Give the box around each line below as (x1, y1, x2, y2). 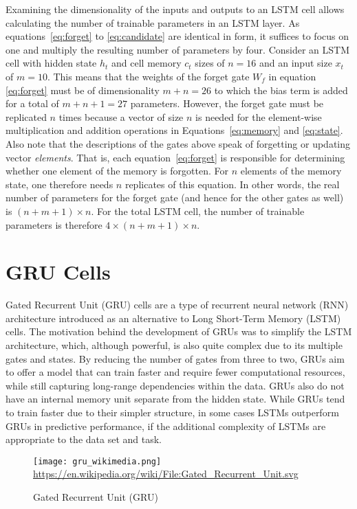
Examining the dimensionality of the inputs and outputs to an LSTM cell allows (6, 2, 345, 16)
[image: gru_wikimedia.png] (33, 456, 162, 466)
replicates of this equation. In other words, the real (125, 177, 340, 191)
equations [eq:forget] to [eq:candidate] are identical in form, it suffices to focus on (6, 29, 349, 43)
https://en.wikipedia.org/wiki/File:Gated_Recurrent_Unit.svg (33, 466, 299, 481)
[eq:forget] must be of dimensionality (6, 82, 160, 97)
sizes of (195, 56, 225, 70)
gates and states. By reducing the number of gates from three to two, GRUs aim (6, 351, 345, 365)
